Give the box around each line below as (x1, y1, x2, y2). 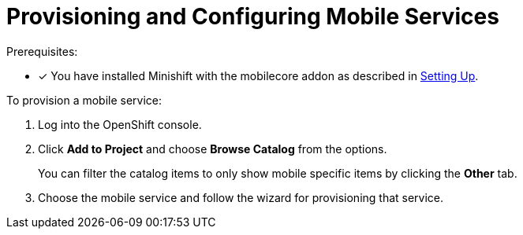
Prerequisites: (6, 44, 78, 58)
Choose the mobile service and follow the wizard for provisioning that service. (38, 190, 444, 204)
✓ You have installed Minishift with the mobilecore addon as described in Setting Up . (38, 68, 479, 83)
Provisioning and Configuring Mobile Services (6, 3, 499, 30)
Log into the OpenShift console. (38, 117, 202, 131)
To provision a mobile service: (6, 93, 163, 107)
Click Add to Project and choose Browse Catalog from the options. (38, 141, 387, 156)
